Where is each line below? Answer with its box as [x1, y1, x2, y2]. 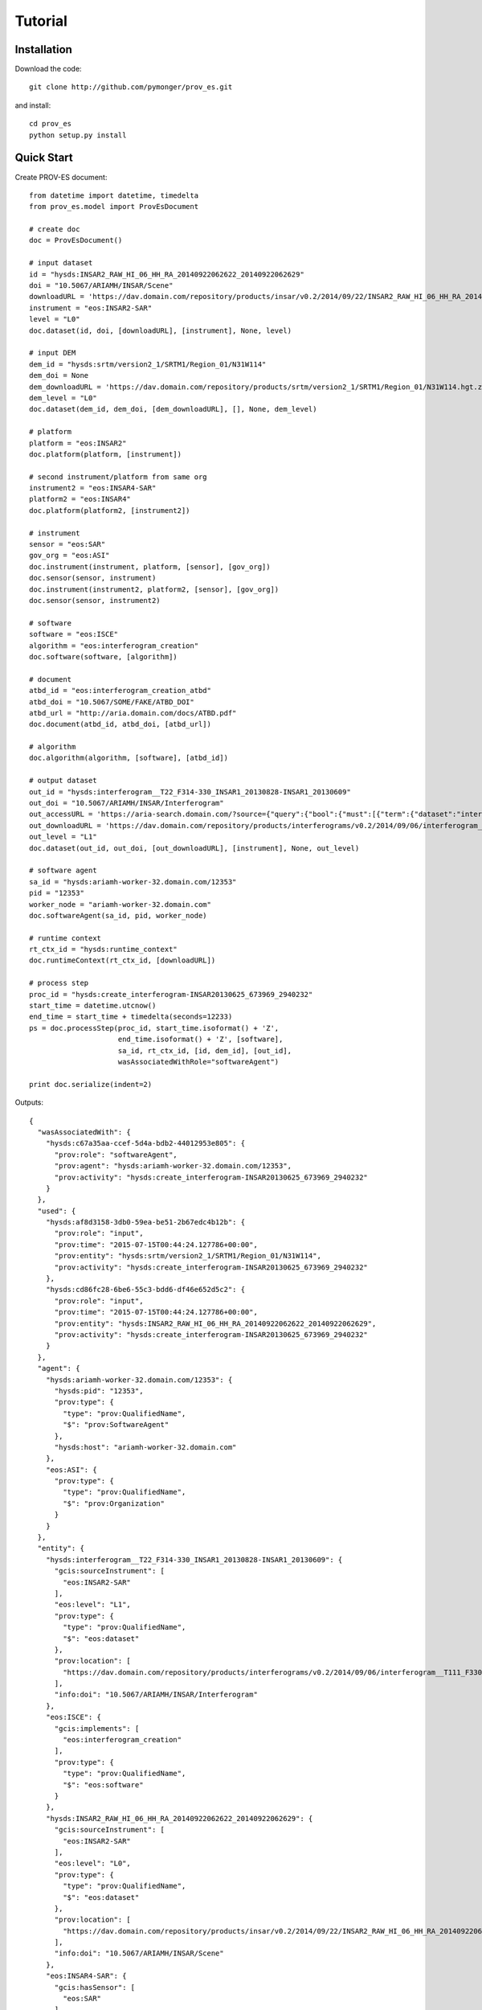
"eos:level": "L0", [54, 1859, 132, 1868]
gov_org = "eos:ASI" [29, 551, 110, 560]
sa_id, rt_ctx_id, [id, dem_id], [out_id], [117, 1046, 292, 1055]
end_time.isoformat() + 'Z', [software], [117, 1035, 284, 1044]
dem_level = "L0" [29, 393, 97, 402]
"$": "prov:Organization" [63, 1499, 165, 1507]
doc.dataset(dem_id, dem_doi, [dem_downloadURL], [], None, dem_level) [29, 404, 317, 414]
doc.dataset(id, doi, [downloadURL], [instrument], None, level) [29, 326, 292, 335]
